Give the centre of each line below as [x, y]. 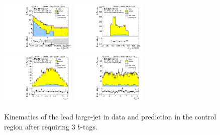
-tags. [89, 126]
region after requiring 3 [40, 126]
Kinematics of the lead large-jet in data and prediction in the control [110, 116]
